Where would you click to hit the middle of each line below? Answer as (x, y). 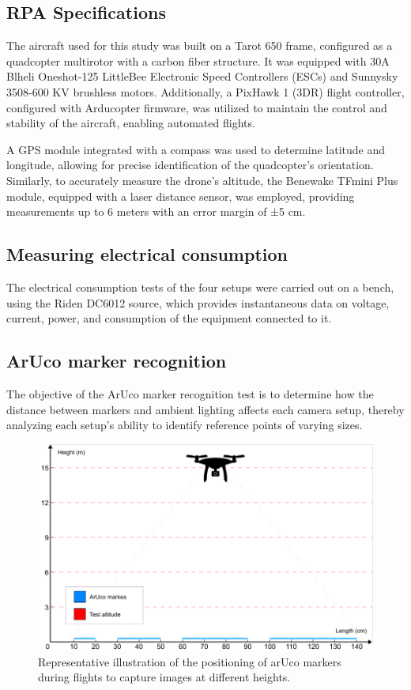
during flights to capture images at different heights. (164, 677)
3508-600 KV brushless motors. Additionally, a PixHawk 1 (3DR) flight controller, (205, 91)
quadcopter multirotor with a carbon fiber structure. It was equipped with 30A (198, 60)
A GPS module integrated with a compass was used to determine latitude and (196, 149)
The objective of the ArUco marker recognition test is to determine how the (190, 393)
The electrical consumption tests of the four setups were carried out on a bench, (200, 287)
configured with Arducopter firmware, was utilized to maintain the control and (197, 107)
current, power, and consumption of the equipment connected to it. (169, 318)
